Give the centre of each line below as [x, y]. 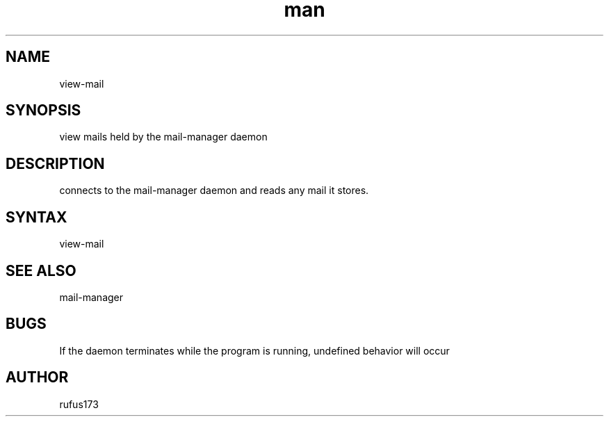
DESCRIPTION [55, 163]
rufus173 [79, 404]
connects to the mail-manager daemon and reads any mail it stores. [214, 190]
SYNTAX [36, 217]
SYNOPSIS [43, 111]
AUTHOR [37, 378]
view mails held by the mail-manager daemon [163, 137]
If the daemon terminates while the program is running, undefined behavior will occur [254, 350]
